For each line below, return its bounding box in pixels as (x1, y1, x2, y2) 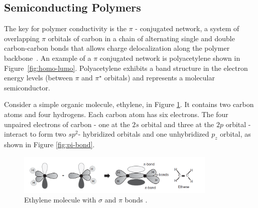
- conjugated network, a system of (135, 23, 239, 34)
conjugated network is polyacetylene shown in (99, 52, 240, 63)
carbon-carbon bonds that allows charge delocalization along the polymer (4, 43, 230, 53)
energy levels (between (4, 72, 73, 83)
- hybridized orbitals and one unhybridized (78, 129, 209, 139)
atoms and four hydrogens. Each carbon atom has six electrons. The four (4, 109, 228, 119)
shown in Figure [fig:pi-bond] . (4, 139, 95, 149)
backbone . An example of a (4, 52, 91, 63)
